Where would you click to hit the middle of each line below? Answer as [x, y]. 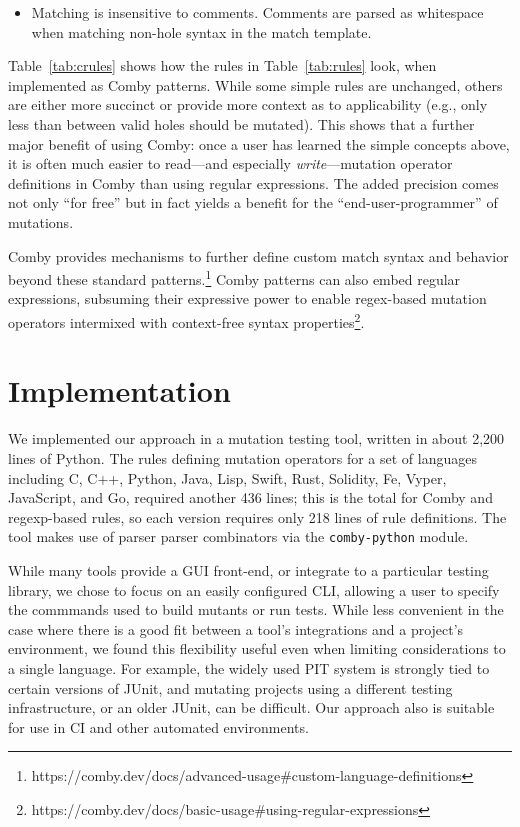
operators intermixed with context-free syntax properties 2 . [186, 320]
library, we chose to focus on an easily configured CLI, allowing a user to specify [254, 589]
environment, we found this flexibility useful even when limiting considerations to [257, 648]
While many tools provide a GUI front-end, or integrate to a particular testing [248, 569]
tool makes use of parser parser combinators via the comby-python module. [238, 536]
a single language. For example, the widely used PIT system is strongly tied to [249, 667]
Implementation [119, 390]
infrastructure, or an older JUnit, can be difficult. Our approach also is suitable [251, 707]
